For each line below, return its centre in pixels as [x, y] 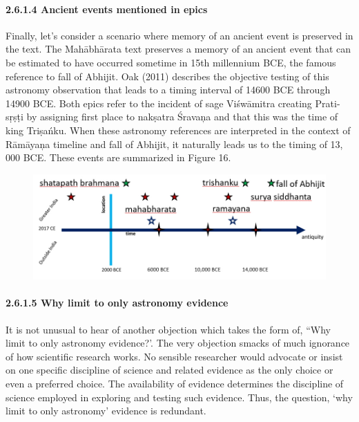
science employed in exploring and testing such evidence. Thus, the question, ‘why [179, 397]
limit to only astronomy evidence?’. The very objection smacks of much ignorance [178, 343]
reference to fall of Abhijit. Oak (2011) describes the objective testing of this [167, 76]
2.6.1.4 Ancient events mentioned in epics [107, 9]
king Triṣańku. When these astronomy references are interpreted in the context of [178, 130]
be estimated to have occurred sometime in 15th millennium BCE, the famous [171, 62]
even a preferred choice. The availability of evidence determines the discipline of [175, 383]
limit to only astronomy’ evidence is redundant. [106, 411]
